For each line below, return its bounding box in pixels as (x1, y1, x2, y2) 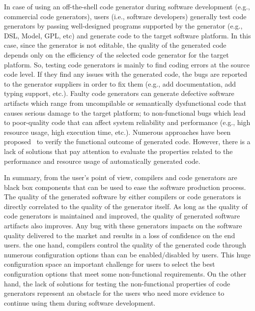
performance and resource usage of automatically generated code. (4, 155, 200, 166)
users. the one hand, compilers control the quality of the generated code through (4, 240, 246, 250)
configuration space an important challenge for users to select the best (4, 259, 215, 269)
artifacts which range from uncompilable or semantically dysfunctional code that (4, 97, 247, 108)
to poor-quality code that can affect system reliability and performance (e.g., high (4, 117, 251, 127)
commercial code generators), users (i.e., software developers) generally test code (4, 11, 247, 21)
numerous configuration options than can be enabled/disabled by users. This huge (4, 249, 251, 259)
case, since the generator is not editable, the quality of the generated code (4, 40, 227, 50)
